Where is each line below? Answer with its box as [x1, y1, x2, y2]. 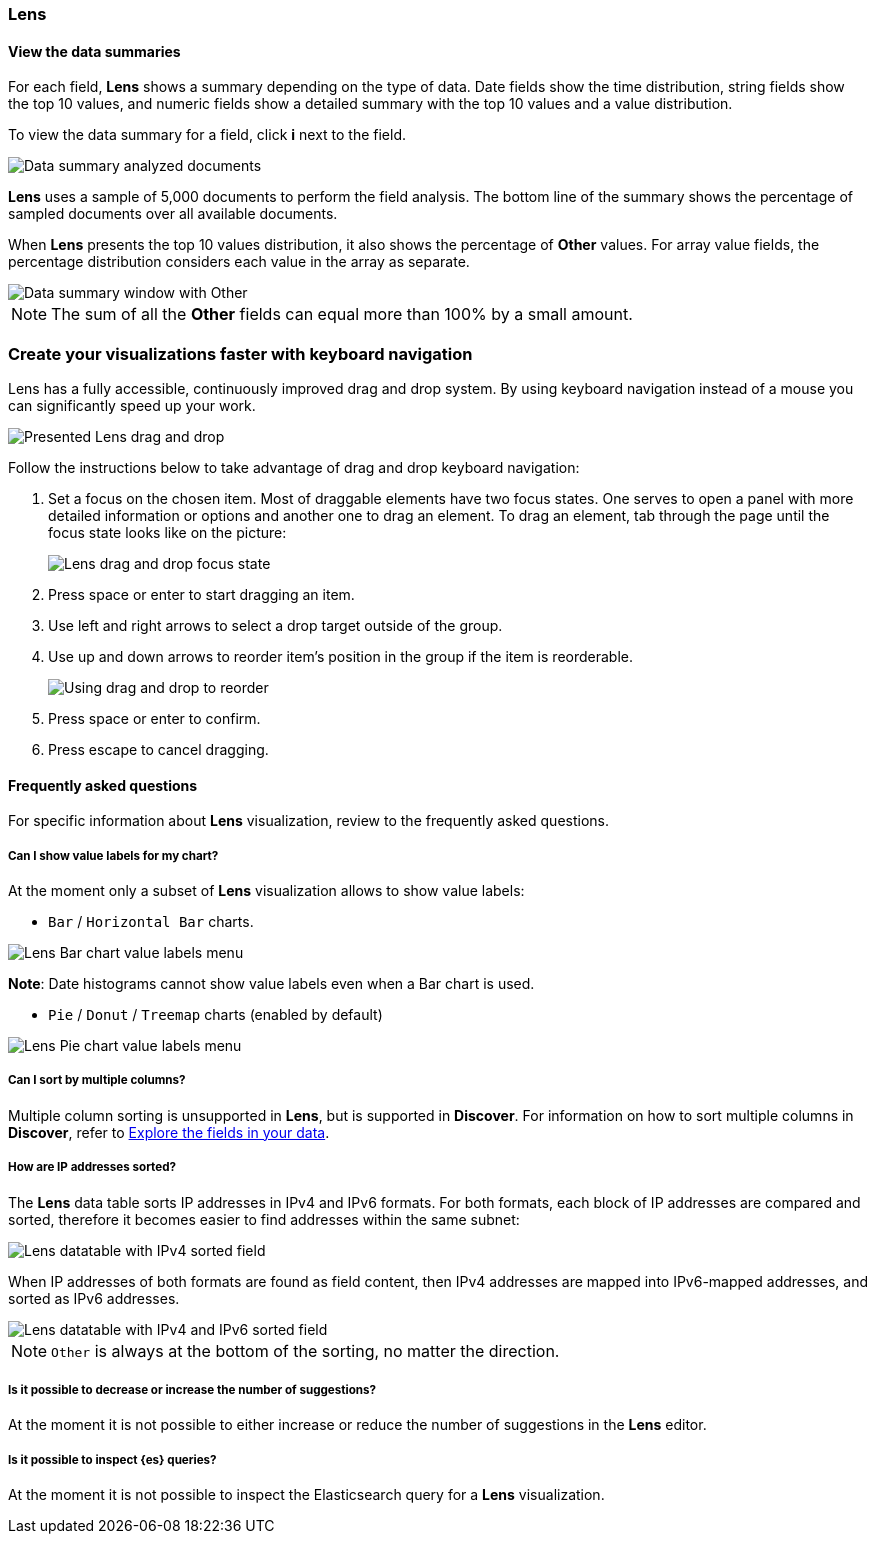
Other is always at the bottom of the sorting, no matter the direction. [51, 1340, 560, 1361]
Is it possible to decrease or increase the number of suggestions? [8, 1382, 376, 1397]
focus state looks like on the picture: [48, 523, 287, 541]
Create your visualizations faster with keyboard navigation [8, 343, 473, 364]
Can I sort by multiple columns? [8, 1073, 186, 1088]
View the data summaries [8, 42, 181, 60]
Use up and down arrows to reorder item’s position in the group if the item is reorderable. [48, 647, 633, 665]
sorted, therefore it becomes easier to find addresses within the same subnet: [8, 1210, 520, 1228]
